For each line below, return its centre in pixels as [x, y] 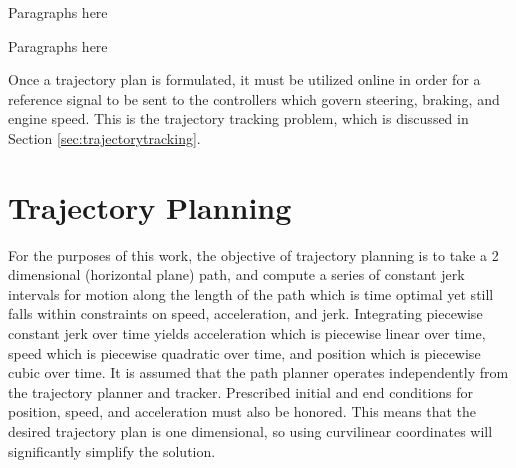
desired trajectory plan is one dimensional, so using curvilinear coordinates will [250, 431]
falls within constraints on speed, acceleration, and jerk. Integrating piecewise [245, 313]
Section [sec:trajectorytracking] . [104, 137]
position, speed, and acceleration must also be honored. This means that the [242, 411]
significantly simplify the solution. [112, 450]
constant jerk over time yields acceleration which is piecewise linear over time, [247, 333]
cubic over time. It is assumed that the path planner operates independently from [258, 372]
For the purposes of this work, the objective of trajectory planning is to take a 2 [253, 254]
